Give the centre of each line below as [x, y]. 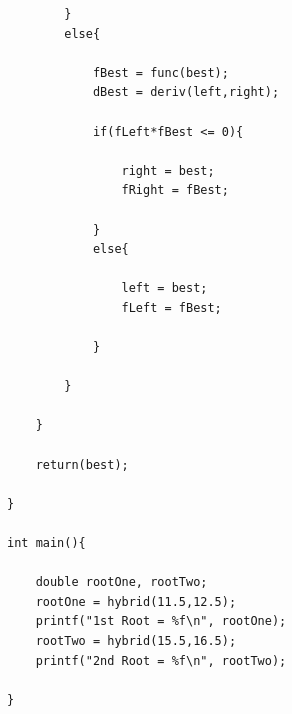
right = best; [168, 170]
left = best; [164, 288]
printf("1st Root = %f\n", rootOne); [161, 621]
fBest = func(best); [160, 72]
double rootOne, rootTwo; [121, 582]
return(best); [82, 464]
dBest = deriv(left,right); [186, 92]
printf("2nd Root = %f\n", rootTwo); [161, 660]
